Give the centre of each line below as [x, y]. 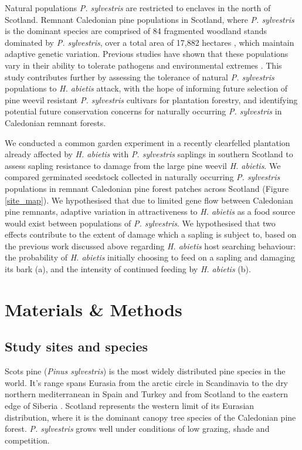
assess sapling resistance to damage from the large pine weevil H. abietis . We [143, 165]
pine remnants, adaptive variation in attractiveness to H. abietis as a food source [150, 212]
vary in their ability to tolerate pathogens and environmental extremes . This [143, 65]
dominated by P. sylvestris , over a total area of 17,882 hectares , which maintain [150, 42]
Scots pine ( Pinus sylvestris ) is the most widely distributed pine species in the [145, 371]
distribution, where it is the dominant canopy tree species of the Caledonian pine [150, 417]
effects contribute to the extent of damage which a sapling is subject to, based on [151, 234]
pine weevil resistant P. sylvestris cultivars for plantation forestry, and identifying [151, 99]
